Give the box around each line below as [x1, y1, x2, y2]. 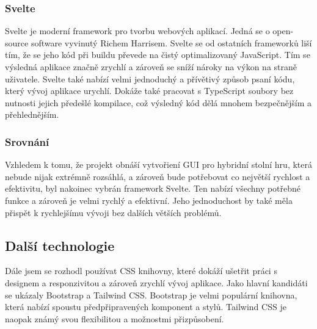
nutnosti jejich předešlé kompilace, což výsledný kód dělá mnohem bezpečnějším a [5, 96, 312, 109]
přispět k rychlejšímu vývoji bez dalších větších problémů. [5, 206, 222, 219]
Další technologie [5, 236, 115, 255]
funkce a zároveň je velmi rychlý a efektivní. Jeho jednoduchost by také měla [5, 193, 293, 206]
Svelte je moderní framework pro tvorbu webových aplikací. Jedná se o [5, 24, 270, 37]
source [5, 36, 29, 49]
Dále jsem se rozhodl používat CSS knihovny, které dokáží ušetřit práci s [5, 264, 277, 277]
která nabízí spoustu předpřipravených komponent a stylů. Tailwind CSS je [5, 300, 286, 313]
